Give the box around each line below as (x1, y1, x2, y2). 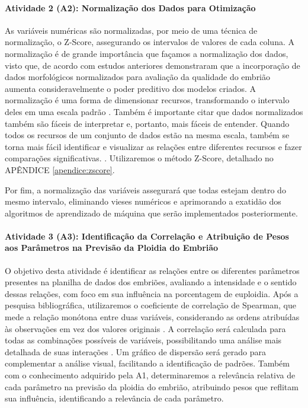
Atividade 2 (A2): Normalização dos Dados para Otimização (5, 1, 256, 14)
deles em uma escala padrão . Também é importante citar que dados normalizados (5, 105, 303, 117)
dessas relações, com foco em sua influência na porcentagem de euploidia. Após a (5, 287, 299, 299)
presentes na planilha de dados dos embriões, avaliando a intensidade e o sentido (5, 276, 297, 288)
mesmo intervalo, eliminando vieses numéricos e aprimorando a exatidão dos (5, 195, 281, 208)
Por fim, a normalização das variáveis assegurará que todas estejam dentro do (5, 183, 286, 196)
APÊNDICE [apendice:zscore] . (5, 163, 115, 176)
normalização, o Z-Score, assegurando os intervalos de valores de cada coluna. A (5, 36, 294, 48)
